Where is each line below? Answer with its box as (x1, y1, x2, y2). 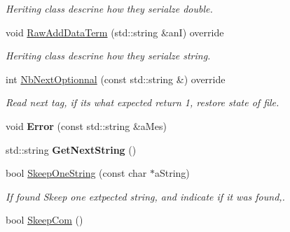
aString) (154, 166, 190, 180)
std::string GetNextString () (6, 142, 137, 157)
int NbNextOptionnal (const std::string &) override (6, 71, 226, 86)
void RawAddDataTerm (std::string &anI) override (6, 24, 224, 39)
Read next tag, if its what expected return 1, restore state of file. (6, 95, 279, 110)
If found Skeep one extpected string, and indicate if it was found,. (6, 189, 285, 203)
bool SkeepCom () (6, 212, 83, 227)
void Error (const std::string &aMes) (6, 118, 167, 133)
